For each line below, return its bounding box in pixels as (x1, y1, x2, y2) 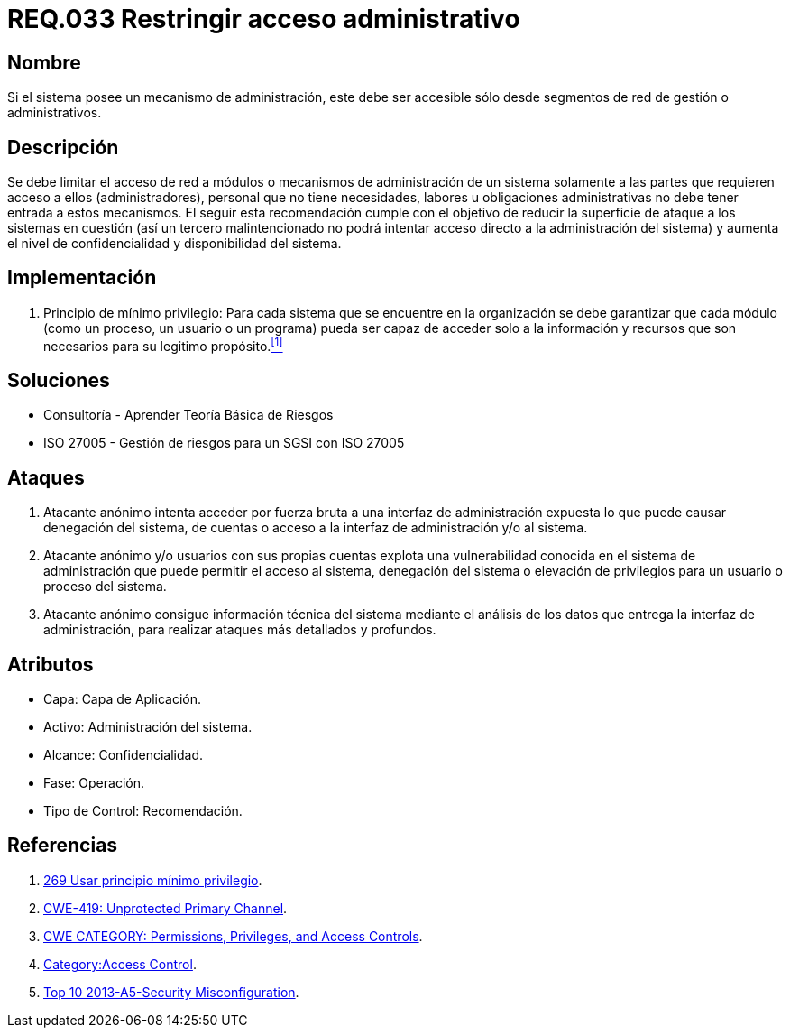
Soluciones (7, 368, 110, 392)
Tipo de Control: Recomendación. (43, 803, 243, 819)
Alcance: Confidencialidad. (43, 747, 203, 763)
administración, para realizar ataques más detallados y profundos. (43, 622, 436, 638)
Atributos (7, 652, 94, 676)
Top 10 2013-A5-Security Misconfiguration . (43, 984, 299, 1000)
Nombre (7, 51, 81, 74)
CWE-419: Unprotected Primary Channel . (43, 900, 288, 916)
